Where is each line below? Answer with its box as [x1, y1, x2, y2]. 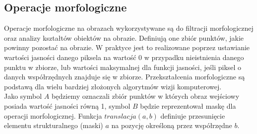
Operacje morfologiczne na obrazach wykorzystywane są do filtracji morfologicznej [4, 23, 254, 33]
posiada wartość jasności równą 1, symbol [4, 100, 130, 111]
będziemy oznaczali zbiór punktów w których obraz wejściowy [51, 91, 240, 101]
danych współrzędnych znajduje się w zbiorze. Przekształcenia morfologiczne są [4, 71, 245, 82]
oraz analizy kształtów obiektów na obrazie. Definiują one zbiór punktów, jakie [4, 32, 244, 43]
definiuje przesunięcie [160, 110, 225, 121]
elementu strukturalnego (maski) [4, 120, 103, 131]
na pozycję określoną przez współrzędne [111, 120, 232, 131]
